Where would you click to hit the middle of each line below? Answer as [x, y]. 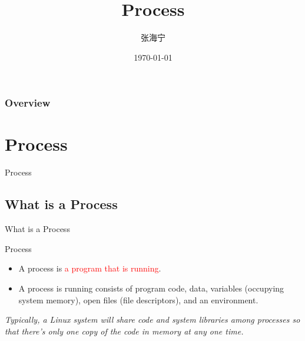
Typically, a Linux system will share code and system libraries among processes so [152, 320]
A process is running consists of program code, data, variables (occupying [151, 288]
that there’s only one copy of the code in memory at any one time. [124, 331]
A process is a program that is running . [90, 268]
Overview [28, 103]
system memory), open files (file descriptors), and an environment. [138, 299]
